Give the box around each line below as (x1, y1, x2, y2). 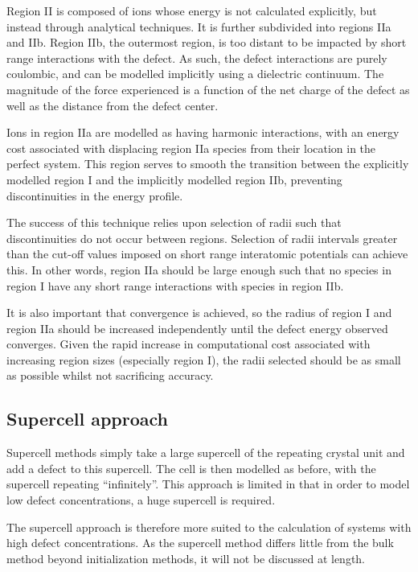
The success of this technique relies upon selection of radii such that (6, 214, 342, 231)
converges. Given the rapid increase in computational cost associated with (6, 335, 371, 352)
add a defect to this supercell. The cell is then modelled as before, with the (6, 459, 376, 476)
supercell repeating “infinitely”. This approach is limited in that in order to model (6, 475, 410, 492)
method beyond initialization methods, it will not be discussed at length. (6, 549, 366, 566)
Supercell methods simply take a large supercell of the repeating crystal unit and (6, 444, 405, 461)
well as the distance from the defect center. (6, 97, 219, 113)
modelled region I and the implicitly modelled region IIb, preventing (6, 171, 342, 187)
